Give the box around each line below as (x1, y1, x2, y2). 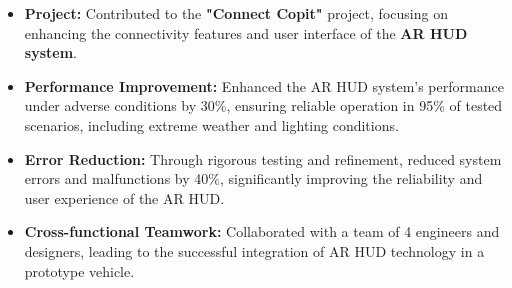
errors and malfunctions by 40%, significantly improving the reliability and (24, 168, 483, 189)
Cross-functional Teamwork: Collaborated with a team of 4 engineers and (24, 221, 500, 242)
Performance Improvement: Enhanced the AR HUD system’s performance (24, 75, 504, 96)
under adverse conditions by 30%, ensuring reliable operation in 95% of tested (24, 95, 503, 116)
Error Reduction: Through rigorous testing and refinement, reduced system (24, 148, 502, 169)
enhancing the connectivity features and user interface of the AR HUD (24, 22, 468, 43)
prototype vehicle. (24, 260, 135, 281)
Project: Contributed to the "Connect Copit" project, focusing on (24, 3, 448, 23)
